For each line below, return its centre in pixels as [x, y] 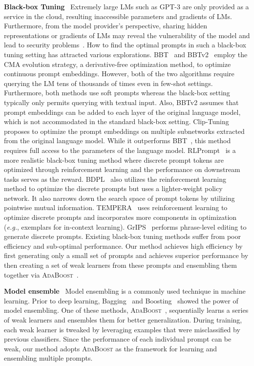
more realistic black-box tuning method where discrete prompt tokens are [114, 160]
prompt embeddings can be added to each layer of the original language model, [122, 112]
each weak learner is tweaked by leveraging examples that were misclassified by [122, 329]
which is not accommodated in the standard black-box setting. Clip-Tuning [116, 121]
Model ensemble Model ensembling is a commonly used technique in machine [125, 291]
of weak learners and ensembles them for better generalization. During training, [123, 320]
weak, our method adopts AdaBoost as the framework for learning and [111, 348]
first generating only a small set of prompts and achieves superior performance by [126, 255]
